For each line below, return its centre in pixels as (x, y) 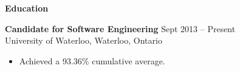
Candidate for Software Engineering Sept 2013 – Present (120, 28)
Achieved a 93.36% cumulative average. (92, 60)
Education (27, 8)
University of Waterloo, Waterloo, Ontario (84, 40)
